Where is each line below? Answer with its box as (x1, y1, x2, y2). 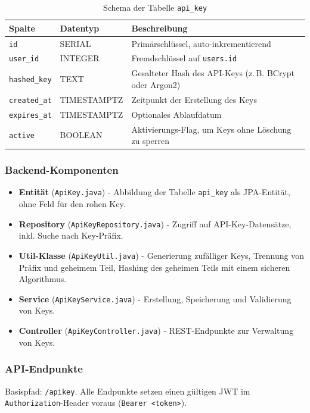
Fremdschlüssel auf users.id (131, 52, 237, 64)
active (9, 132, 35, 140)
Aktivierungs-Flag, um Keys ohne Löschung (131, 123, 292, 135)
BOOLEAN (60, 129, 103, 141)
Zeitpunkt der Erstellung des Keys (131, 93, 257, 105)
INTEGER (60, 52, 100, 64)
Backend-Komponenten (5, 162, 119, 177)
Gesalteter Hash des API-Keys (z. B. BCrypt (131, 67, 295, 79)
